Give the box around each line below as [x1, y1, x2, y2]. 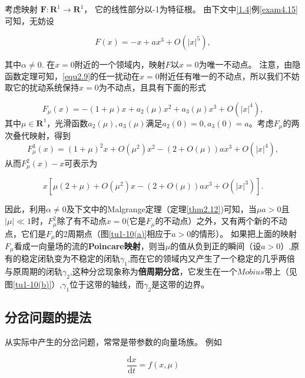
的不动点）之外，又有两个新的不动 [155, 215, 287, 227]
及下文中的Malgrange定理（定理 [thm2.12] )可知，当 [66, 203, 257, 215]
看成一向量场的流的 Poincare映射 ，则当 [14, 239, 165, 252]
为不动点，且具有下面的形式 [98, 81, 206, 93]
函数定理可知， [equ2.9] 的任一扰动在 [5, 69, 140, 82]
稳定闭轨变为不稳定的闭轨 [21, 252, 120, 265]
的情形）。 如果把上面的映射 [191, 227, 297, 239]
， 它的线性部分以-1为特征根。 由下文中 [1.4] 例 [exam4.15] [84, 3, 298, 15]
